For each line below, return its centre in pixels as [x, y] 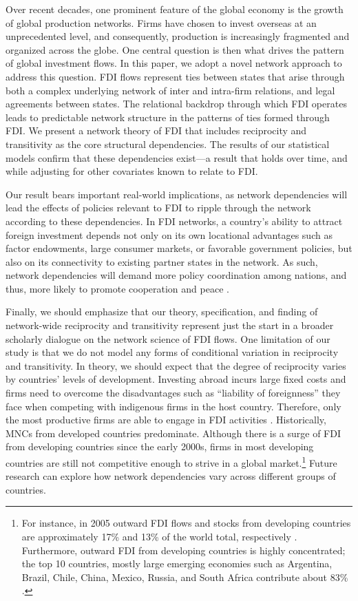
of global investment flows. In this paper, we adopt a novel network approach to [174, 63]
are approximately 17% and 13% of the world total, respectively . [159, 537]
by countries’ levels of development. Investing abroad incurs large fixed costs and [176, 379]
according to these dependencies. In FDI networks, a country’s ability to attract [174, 221]
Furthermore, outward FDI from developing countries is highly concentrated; [183, 550]
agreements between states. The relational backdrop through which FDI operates [176, 104]
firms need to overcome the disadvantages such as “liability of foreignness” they [173, 393]
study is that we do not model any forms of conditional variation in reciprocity [172, 352]
